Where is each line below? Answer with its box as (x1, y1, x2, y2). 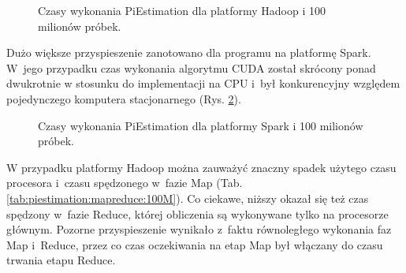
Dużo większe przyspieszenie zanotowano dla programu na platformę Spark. (6, 44, 371, 61)
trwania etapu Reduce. (6, 252, 116, 268)
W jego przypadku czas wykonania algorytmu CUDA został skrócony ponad (6, 59, 376, 76)
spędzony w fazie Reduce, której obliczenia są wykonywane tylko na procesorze (6, 205, 389, 222)
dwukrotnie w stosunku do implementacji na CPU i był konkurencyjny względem (6, 75, 400, 92)
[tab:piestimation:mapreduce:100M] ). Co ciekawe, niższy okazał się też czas (6, 189, 369, 206)
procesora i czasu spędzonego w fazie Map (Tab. (6, 174, 243, 191)
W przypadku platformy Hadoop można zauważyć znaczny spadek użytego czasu (6, 159, 397, 175)
